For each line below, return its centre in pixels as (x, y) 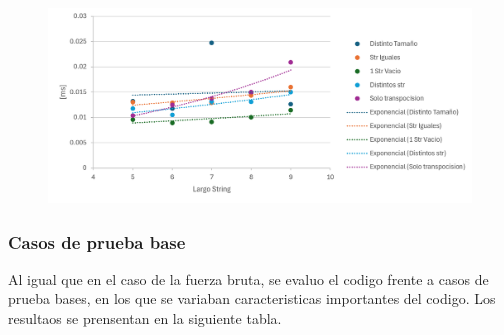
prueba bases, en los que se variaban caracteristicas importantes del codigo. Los (252, 298)
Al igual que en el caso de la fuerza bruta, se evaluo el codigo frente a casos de (248, 278)
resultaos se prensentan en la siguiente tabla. (145, 318)
